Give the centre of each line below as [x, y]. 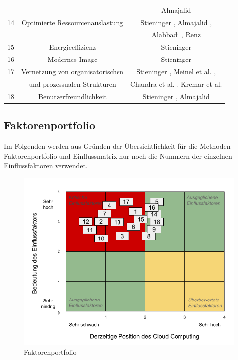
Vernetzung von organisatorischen [73, 71]
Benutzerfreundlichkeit [72, 96]
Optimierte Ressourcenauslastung [72, 22]
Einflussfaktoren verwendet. [46, 165]
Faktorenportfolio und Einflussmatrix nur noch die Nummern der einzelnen [118, 155]
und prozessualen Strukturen [72, 84]
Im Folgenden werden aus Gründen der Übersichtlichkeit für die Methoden [117, 146]
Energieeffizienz [72, 47]
